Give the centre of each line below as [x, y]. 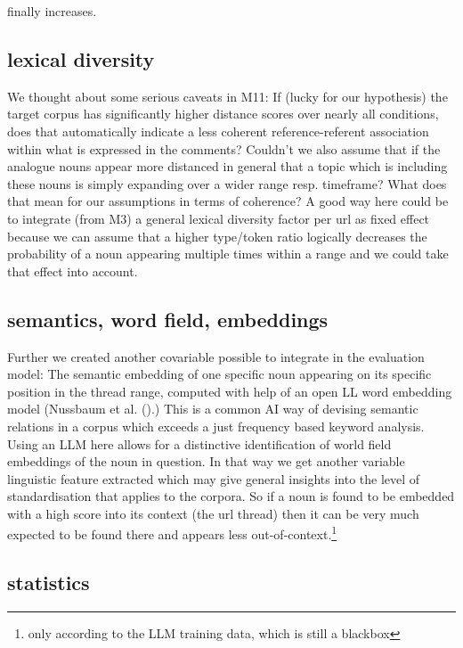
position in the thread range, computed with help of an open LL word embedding [230, 391]
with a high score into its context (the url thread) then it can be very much [213, 513]
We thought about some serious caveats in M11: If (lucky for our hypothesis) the [227, 96]
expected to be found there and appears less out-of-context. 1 [172, 533]
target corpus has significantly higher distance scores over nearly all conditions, [223, 114]
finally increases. [52, 11]
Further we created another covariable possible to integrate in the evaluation [216, 356]
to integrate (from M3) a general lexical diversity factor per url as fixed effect [219, 218]
